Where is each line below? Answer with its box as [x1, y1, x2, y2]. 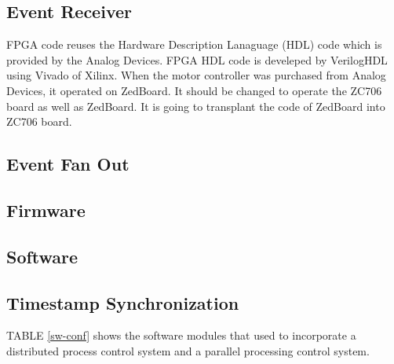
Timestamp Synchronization [6, 290, 239, 314]
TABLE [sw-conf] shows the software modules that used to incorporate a [6, 327, 356, 344]
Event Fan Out [6, 152, 130, 176]
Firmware [6, 197, 86, 222]
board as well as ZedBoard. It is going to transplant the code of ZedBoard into [6, 97, 385, 114]
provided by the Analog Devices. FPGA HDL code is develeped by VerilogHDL [6, 51, 388, 68]
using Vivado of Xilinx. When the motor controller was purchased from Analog [6, 67, 386, 83]
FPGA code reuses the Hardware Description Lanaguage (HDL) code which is [6, 36, 382, 53]
